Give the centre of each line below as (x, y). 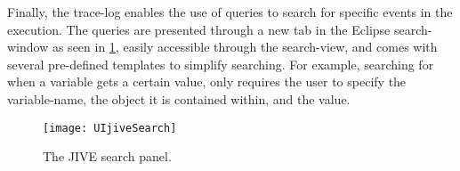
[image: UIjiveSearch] (110, 128)
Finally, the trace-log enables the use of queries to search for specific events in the (230, 12)
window (28, 47)
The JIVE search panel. (107, 156)
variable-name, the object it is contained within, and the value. (179, 98)
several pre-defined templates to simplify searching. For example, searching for (221, 64)
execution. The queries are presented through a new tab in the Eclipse (199, 29)
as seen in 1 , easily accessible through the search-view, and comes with (245, 47)
